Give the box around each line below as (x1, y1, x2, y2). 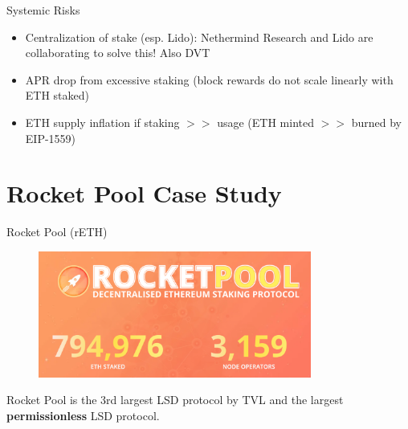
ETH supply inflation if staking (25, 113, 180, 130)
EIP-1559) (25, 129, 76, 146)
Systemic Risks (6, 2, 80, 18)
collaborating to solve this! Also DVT (25, 44, 210, 61)
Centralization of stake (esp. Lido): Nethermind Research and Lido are (25, 28, 373, 45)
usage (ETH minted (217, 113, 314, 130)
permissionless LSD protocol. (6, 407, 160, 424)
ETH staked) (25, 87, 90, 104)
